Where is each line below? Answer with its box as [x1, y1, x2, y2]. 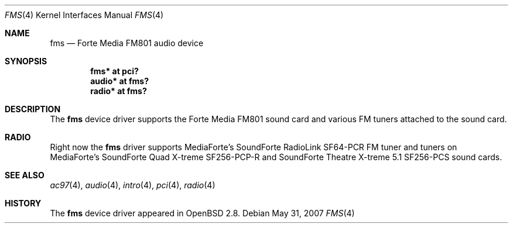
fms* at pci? [90, 66, 139, 76]
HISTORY [5, 198, 42, 208]
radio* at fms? [90, 86, 147, 96]
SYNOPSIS [5, 56, 47, 66]
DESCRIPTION [5, 104, 61, 114]
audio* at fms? [90, 76, 149, 86]
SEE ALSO [5, 170, 45, 180]
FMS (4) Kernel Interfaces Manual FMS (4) [5, 10, 164, 20]
